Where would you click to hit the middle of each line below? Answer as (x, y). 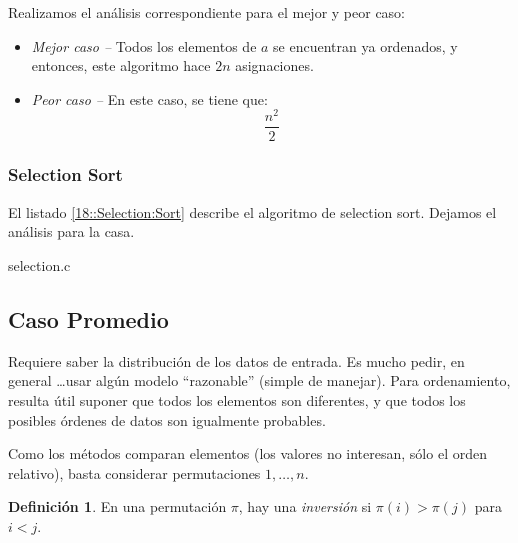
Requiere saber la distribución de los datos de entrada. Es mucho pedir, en (236, 360)
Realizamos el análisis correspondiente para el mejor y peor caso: (207, 12)
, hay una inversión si (305, 506)
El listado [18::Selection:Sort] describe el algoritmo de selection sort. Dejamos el (252, 211)
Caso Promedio (88, 318)
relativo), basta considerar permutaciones (134, 472)
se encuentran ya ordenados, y (365, 45)
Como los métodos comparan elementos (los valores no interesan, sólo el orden (247, 453)
